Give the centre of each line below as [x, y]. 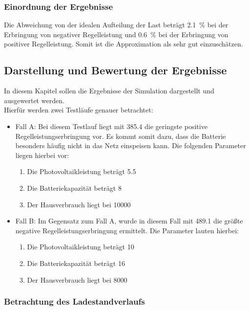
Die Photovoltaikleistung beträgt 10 [81, 247]
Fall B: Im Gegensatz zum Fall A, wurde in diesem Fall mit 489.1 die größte [129, 221]
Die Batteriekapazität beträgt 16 [76, 263]
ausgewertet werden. [34, 100]
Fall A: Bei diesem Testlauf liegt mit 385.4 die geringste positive [111, 126]
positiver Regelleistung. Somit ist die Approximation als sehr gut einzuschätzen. [124, 44]
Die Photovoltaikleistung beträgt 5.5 [82, 171]
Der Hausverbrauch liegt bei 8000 [77, 279]
